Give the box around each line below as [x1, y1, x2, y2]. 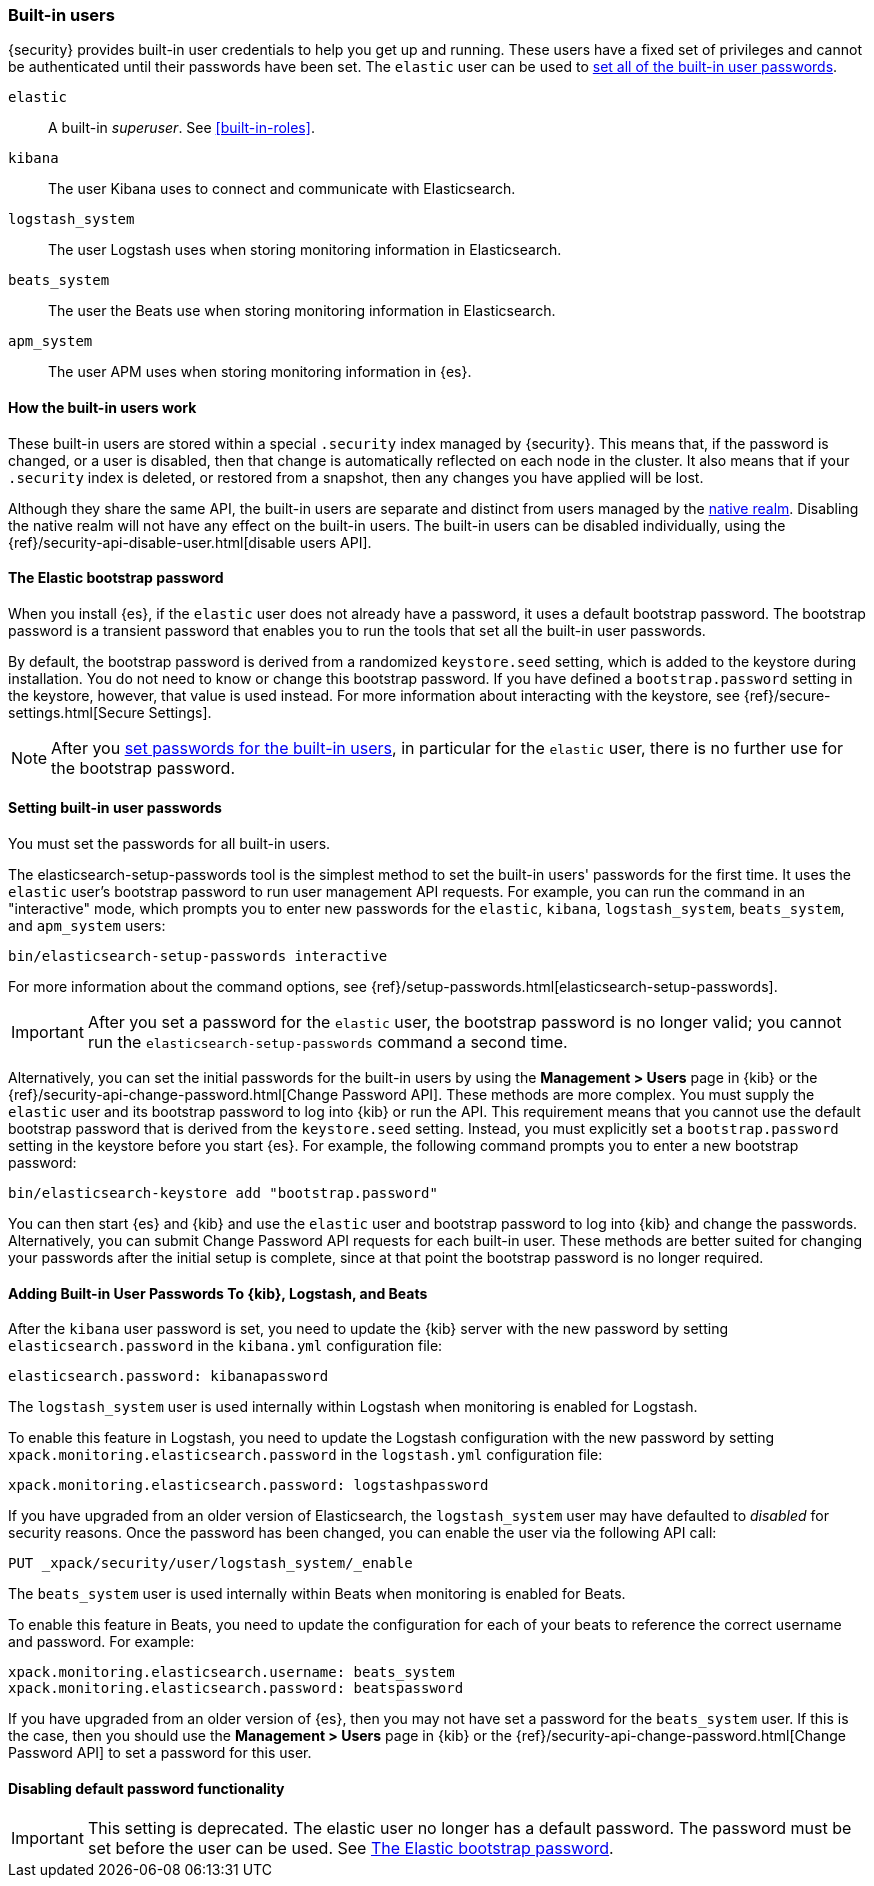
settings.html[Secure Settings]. [8, 703, 212, 721]
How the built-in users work [8, 398, 197, 416]
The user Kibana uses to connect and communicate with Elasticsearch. [48, 180, 516, 198]
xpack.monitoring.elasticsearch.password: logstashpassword [8, 1477, 489, 1494]
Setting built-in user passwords [8, 799, 222, 817]
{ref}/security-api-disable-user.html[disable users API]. [8, 533, 372, 551]
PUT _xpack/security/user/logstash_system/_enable [8, 1555, 413, 1572]
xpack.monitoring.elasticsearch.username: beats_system [8, 1664, 455, 1681]
